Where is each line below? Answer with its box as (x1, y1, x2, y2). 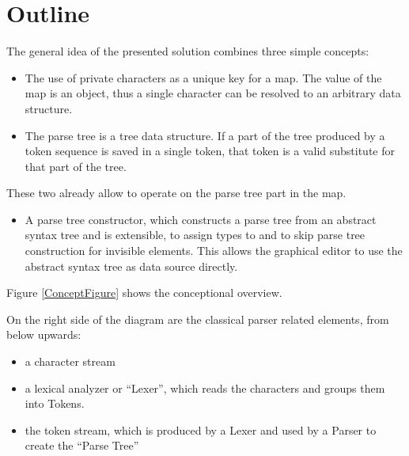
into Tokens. (25, 395, 85, 412)
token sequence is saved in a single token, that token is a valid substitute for (25, 142, 396, 159)
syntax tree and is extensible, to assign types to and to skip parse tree (25, 226, 365, 243)
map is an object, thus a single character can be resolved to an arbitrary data (25, 85, 401, 101)
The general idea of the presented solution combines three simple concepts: (6, 43, 369, 59)
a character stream (25, 353, 116, 370)
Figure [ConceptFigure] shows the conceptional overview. (6, 284, 282, 301)
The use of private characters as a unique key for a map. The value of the (25, 69, 382, 85)
